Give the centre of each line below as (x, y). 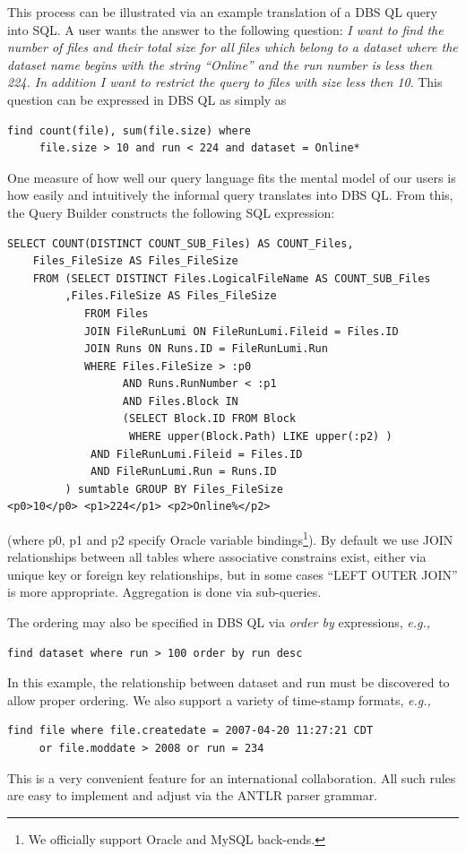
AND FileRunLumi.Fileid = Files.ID (197, 454)
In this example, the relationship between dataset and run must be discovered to (229, 682)
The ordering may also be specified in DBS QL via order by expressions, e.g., (219, 622)
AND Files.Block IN (180, 401)
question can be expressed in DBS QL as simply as (147, 99)
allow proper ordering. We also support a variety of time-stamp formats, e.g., (219, 699)
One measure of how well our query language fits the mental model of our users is (232, 177)
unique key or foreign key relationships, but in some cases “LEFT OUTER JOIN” (233, 574)
